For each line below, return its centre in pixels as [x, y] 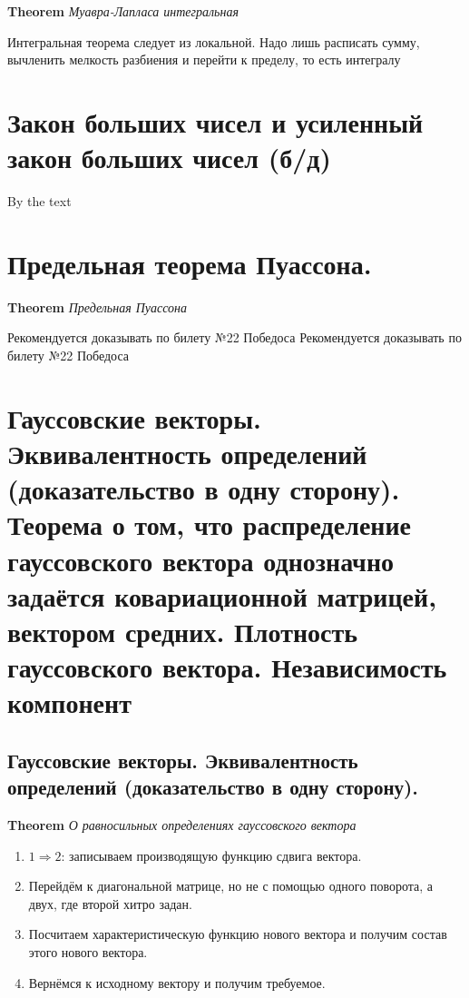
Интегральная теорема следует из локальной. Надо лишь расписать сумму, [214, 41]
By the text [39, 201]
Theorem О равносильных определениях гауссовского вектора [182, 825]
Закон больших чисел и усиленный [215, 121]
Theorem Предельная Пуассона [98, 306]
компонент [69, 702]
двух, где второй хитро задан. [110, 903]
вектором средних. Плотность [183, 631]
